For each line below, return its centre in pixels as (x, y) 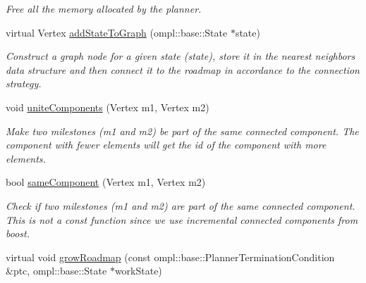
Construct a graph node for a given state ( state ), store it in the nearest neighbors (181, 56)
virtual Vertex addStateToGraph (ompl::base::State (117, 32)
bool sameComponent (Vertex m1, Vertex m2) (106, 182)
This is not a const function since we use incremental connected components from (182, 219)
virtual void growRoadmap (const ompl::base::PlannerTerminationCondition (170, 257)
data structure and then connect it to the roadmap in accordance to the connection (183, 69)
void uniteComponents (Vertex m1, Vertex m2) (108, 107)
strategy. (24, 83)
